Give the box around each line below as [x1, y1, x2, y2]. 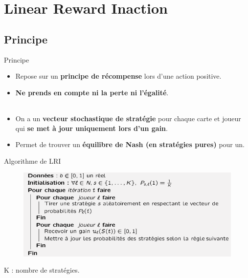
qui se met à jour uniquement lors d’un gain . [15, 123, 168, 133]
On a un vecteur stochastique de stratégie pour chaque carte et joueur [15, 113, 241, 123]
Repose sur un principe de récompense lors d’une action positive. [15, 71, 222, 81]
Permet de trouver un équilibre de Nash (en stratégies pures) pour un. [15, 139, 245, 150]
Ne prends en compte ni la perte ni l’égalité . [15, 87, 169, 97]
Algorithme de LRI [4, 155, 61, 166]
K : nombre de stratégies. [4, 265, 80, 275]
